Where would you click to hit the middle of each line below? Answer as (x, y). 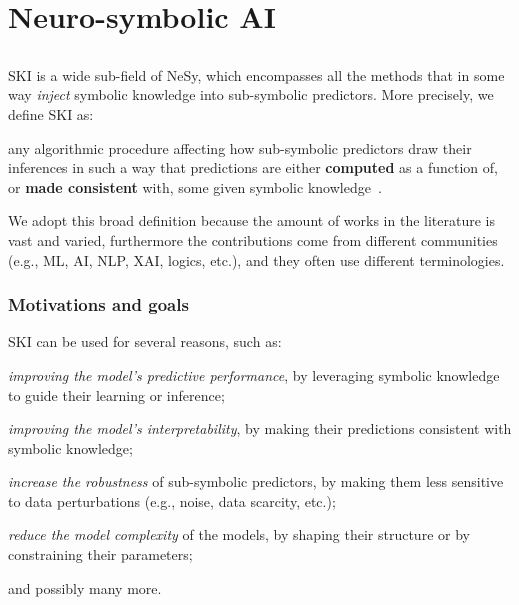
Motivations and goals (98, 304)
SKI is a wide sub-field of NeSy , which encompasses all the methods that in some (256, 74)
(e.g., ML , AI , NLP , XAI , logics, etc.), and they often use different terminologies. (256, 259)
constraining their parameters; (100, 554)
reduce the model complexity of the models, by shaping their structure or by (239, 534)
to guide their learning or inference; (116, 394)
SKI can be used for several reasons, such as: (145, 341)
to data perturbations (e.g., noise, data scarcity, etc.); (172, 500)
